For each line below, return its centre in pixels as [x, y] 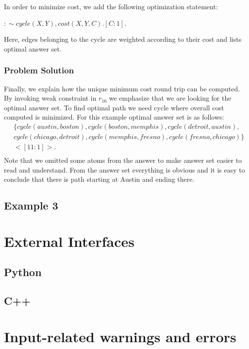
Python [23, 272]
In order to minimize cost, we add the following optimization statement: [111, 6]
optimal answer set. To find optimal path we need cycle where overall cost [114, 107]
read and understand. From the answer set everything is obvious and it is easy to [124, 169]
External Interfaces [69, 241]
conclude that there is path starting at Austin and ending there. [99, 179]
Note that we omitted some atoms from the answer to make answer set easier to [123, 160]
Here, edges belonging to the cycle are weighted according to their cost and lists [123, 39]
